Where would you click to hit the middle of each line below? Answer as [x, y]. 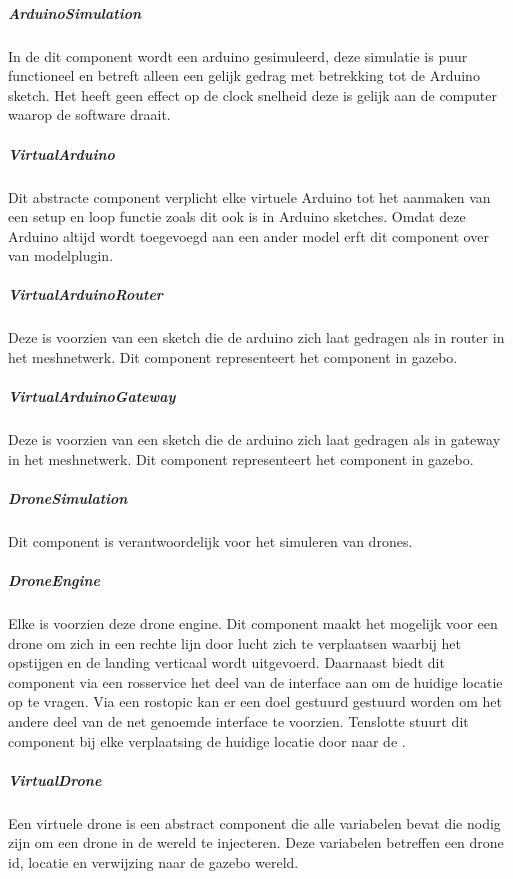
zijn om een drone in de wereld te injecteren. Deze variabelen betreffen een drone [256, 842]
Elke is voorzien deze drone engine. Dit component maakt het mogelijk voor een [253, 623]
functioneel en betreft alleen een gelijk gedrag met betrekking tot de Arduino [244, 75]
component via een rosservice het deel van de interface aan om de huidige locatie [255, 681]
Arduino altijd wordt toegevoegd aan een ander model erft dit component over [248, 235]
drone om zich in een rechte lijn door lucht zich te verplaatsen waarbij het [234, 642]
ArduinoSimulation [74, 12]
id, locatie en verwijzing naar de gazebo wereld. [153, 862]
